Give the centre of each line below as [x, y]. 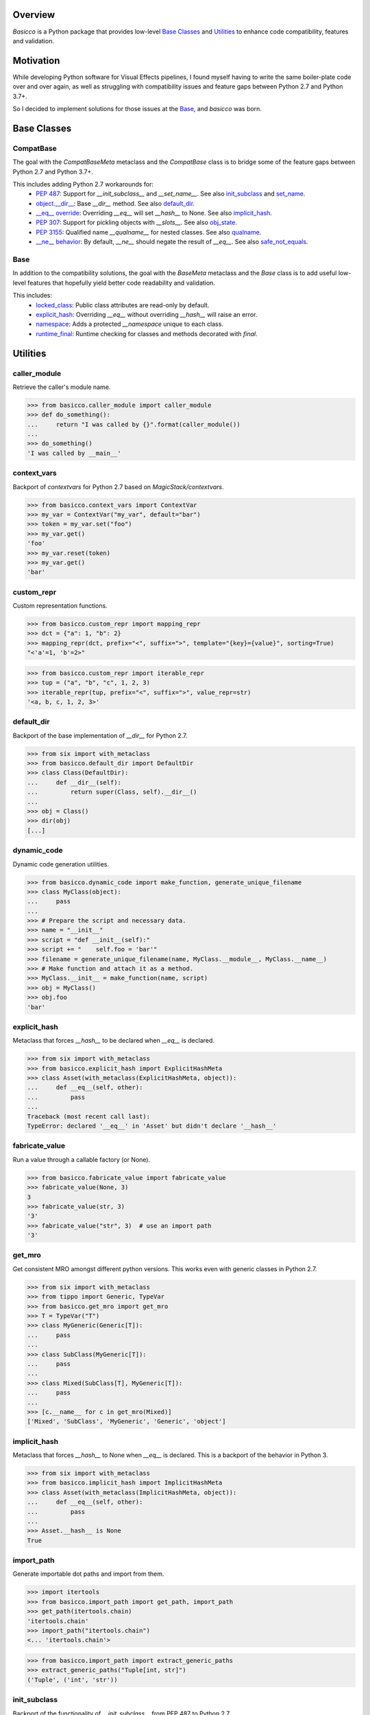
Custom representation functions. [60, 606]
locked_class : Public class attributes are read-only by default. [123, 305]
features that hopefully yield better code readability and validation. [122, 283]
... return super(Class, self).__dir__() [112, 792]
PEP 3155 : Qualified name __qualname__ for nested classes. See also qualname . [149, 232]
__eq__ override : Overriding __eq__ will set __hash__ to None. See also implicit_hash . [154, 213]
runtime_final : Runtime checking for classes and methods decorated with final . [147, 333]
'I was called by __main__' [74, 453]
